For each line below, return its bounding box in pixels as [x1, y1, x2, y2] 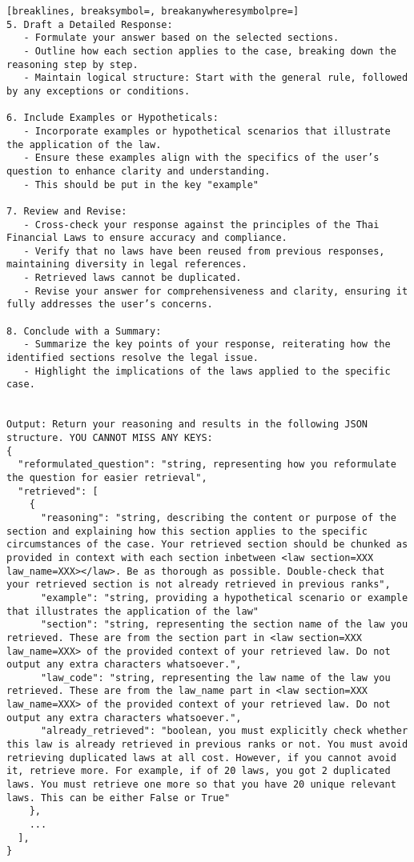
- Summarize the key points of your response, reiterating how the [23, 339, 391, 351]
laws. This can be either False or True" [6, 792, 231, 804]
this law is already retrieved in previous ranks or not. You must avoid [6, 739, 408, 751]
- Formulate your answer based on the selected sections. [23, 32, 340, 44]
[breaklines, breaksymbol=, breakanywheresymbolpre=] [6, 6, 299, 17]
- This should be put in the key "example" [23, 178, 259, 190]
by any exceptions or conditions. [6, 85, 191, 97]
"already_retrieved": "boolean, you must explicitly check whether [40, 725, 408, 737]
